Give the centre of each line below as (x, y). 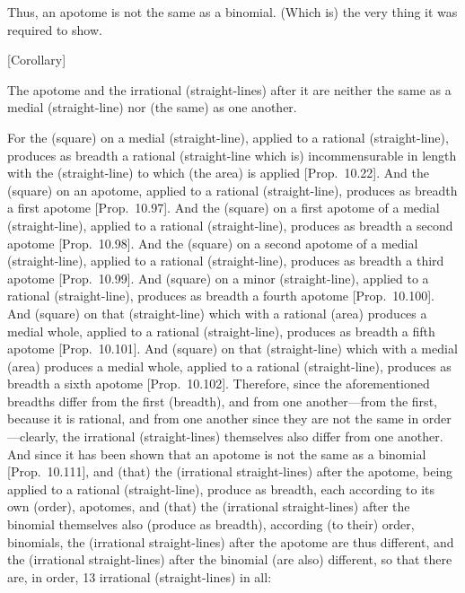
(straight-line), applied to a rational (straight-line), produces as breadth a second (230, 225)
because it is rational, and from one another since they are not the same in (213, 419)
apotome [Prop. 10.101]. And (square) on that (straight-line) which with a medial (232, 349)
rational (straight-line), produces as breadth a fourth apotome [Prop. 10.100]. (221, 296)
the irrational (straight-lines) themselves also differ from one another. (253, 436)
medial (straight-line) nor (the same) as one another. (152, 107)
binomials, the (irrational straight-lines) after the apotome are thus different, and (231, 541)
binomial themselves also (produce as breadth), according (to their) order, (211, 524)
